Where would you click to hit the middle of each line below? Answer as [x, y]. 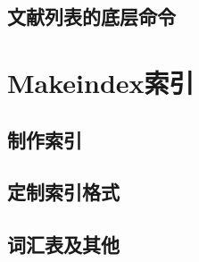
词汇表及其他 [63, 245]
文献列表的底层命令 [91, 17]
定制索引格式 [63, 192]
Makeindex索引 [101, 82]
